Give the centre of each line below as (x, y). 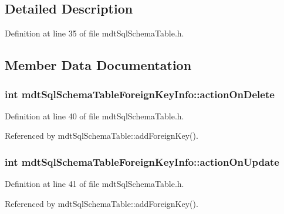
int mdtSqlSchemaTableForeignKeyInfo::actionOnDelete (140, 94)
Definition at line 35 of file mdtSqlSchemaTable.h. (94, 33)
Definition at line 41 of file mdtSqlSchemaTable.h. (94, 184)
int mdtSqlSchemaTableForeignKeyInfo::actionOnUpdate (142, 161)
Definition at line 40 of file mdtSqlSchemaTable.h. (94, 116)
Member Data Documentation (98, 65)
